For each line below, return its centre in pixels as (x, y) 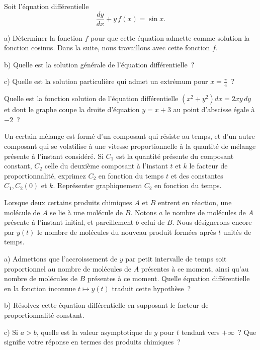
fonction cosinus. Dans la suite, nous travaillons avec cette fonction (107, 48)
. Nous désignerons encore (212, 222)
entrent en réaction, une (195, 202)
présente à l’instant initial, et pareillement (69, 222)
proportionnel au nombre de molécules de (68, 268)
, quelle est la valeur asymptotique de (94, 332)
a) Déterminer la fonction (43, 37)
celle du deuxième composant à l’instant (106, 166)
